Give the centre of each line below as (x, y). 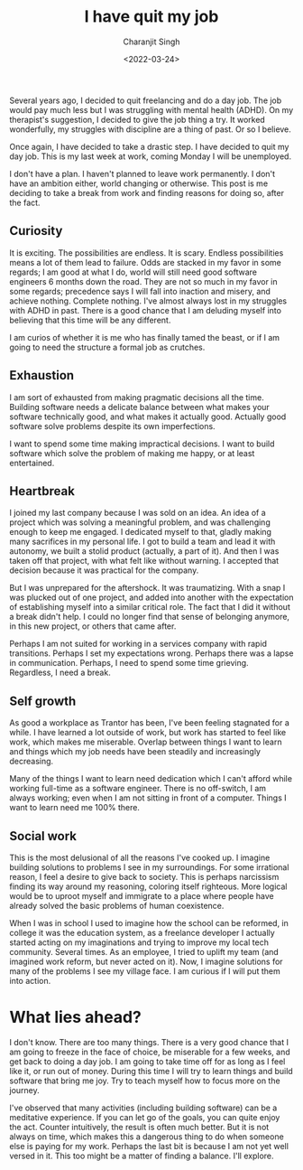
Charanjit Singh (151, 42)
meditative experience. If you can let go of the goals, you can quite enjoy (145, 1117)
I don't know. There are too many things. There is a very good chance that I (149, 1042)
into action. (30, 981)
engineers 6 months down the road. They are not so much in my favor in (143, 281)
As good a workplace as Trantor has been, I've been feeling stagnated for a (150, 723)
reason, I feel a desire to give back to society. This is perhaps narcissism (144, 877)
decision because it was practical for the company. (104, 570)
